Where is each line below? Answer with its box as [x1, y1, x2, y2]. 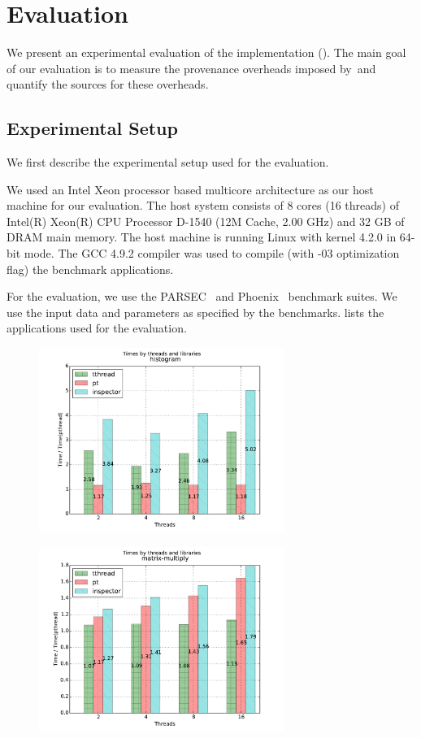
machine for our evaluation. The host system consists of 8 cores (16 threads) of [7, 197, 399, 214]
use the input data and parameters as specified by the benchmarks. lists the [7, 303, 384, 320]
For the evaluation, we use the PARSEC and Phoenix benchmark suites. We [7, 288, 397, 305]
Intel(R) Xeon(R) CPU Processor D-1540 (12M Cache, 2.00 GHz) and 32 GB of [7, 212, 405, 229]
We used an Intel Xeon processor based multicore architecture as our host [7, 180, 374, 198]
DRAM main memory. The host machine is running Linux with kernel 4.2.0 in [7, 228, 397, 245]
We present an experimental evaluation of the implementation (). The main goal [7, 44, 406, 61]
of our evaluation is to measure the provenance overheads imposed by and [7, 59, 376, 76]
